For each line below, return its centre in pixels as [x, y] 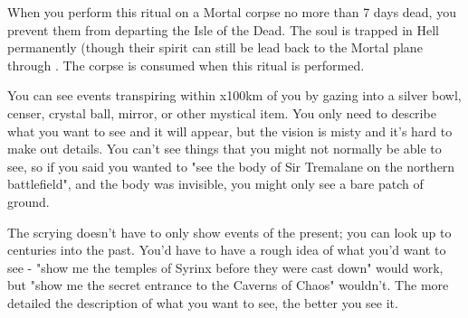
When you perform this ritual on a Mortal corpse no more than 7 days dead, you [232, 12]
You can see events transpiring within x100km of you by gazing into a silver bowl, [234, 95]
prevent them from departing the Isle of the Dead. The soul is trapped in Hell [223, 29]
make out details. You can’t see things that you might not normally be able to [224, 149]
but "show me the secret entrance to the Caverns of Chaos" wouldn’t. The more [228, 285]
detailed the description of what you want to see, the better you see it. [203, 302]
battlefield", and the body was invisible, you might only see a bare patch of [215, 184]
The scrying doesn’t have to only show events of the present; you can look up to [229, 232]
